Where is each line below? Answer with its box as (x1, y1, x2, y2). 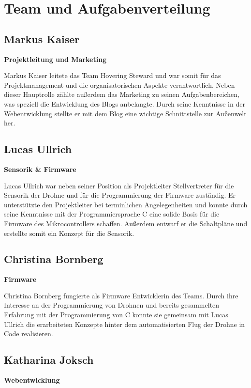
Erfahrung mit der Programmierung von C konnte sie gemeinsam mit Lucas (4, 310, 228, 320)
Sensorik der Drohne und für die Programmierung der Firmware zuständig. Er (4, 190, 236, 200)
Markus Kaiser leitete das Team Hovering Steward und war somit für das (4, 70, 221, 80)
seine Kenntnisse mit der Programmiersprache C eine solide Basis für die (4, 209, 220, 219)
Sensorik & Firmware (4, 164, 76, 174)
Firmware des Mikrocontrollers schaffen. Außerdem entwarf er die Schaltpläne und (4, 218, 248, 228)
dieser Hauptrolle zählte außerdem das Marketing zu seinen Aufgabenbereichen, (4, 89, 239, 99)
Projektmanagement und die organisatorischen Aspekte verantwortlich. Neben (4, 79, 235, 90)
